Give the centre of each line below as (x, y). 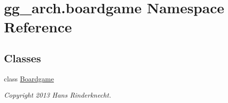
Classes (23, 58)
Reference (38, 27)
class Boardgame (29, 78)
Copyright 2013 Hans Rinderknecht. (58, 95)
